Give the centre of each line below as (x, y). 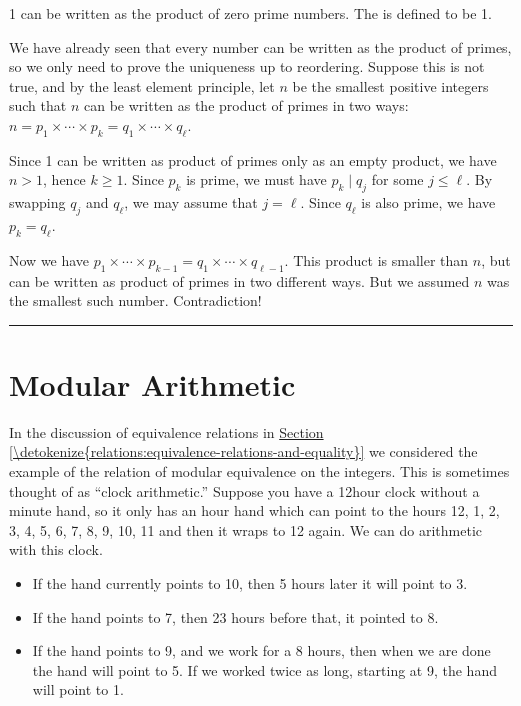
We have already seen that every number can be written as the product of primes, (260, 46)
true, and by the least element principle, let (142, 85)
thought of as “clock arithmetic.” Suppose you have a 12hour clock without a (244, 490)
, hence (64, 179)
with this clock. (56, 549)
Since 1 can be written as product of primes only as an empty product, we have (253, 159)
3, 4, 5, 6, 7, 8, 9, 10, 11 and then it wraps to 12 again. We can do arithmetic (246, 529)
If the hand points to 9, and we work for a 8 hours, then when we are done (261, 650)
